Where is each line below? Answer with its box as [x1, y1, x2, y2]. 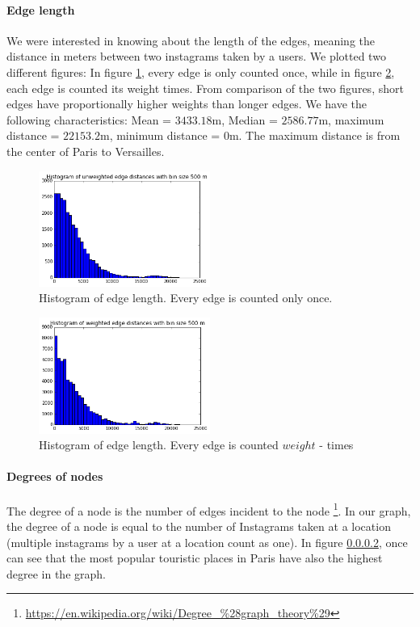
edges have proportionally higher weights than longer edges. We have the [6, 95, 367, 112]
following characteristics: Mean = [6, 111, 172, 128]
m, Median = [212, 111, 278, 128]
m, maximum [318, 111, 384, 128]
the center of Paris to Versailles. [6, 142, 165, 159]
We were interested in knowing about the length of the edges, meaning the [6, 32, 375, 48]
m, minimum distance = [99, 127, 220, 144]
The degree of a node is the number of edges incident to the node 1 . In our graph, [6, 499, 411, 519]
